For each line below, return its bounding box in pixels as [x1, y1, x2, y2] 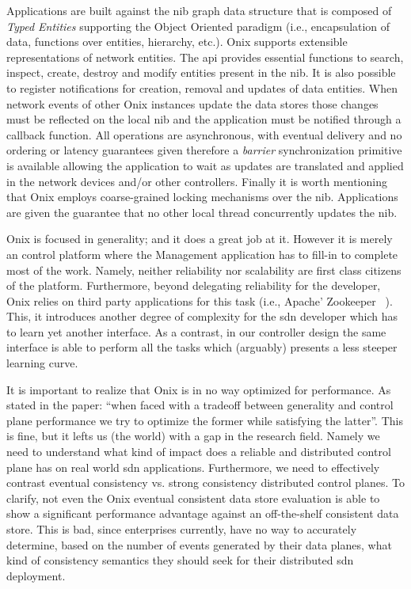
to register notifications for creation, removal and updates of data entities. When [6, 79, 398, 96]
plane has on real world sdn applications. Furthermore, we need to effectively [6, 458, 380, 475]
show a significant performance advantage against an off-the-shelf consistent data [6, 505, 399, 522]
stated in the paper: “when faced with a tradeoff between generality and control [6, 397, 394, 413]
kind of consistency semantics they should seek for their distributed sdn [6, 552, 354, 568]
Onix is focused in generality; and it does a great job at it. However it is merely [6, 230, 393, 247]
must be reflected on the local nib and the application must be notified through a [6, 111, 401, 127]
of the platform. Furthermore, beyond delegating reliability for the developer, [6, 277, 381, 294]
